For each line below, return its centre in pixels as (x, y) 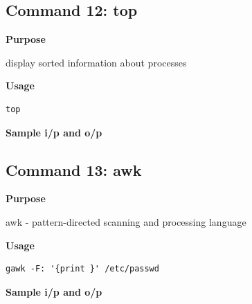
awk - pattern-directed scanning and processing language (126, 221)
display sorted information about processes (96, 62)
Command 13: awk (74, 169)
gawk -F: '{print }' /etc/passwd (82, 269)
